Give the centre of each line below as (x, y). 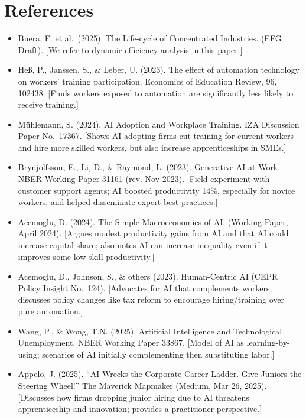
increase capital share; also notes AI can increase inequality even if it (143, 245)
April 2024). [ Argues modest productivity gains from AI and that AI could (153, 233)
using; (29, 354)
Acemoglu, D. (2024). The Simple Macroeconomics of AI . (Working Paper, (153, 221)
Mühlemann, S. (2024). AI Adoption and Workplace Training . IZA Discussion (159, 124)
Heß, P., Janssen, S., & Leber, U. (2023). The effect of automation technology (159, 69)
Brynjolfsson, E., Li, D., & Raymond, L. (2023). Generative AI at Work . (149, 167)
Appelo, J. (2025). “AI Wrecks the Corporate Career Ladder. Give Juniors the (160, 374)
